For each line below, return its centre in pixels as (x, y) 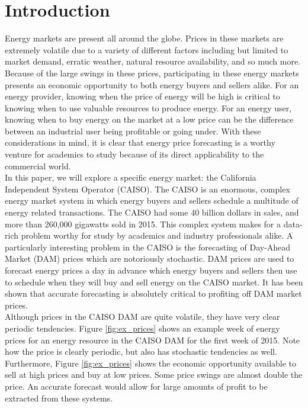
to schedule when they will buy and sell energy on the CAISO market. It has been (154, 282)
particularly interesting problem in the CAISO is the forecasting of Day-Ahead (148, 247)
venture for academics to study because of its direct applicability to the (134, 154)
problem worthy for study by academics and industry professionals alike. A (157, 235)
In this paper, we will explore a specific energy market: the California (131, 177)
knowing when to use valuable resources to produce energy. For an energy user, (148, 107)
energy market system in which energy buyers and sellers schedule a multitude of (152, 200)
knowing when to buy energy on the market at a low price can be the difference (149, 119)
